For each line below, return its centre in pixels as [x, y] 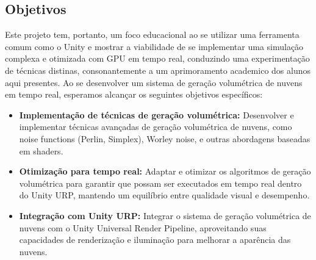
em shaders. [41, 150]
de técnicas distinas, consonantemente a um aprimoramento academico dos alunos [158, 70]
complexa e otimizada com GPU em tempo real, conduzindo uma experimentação [157, 58]
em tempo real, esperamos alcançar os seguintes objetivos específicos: [134, 94]
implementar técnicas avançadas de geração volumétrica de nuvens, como [156, 127]
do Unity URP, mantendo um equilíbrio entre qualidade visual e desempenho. [164, 195]
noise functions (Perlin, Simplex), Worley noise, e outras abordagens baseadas [165, 138]
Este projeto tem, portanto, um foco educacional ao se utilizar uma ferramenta [152, 34]
